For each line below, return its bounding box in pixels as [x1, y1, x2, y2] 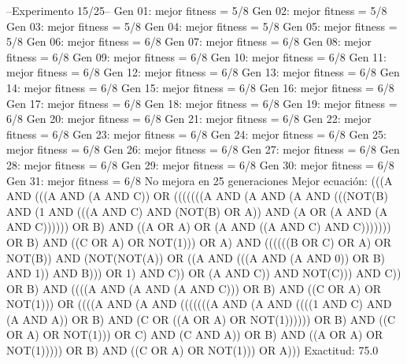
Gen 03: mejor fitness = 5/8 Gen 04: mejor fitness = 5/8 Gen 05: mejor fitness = [6, 17, 398, 34]
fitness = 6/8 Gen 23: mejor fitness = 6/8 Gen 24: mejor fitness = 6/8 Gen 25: [6, 125, 387, 142]
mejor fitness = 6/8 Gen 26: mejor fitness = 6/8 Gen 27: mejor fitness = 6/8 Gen [6, 141, 400, 158]
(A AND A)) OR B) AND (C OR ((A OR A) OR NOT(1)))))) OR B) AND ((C [6, 310, 396, 327]
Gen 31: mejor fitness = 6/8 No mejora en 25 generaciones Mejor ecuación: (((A [6, 172, 393, 188]
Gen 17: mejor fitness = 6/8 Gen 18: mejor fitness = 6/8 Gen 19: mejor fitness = [6, 95, 398, 111]
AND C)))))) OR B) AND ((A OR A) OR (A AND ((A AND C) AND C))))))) [6, 218, 391, 235]
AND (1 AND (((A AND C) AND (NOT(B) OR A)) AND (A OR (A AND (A [6, 202, 388, 219]
